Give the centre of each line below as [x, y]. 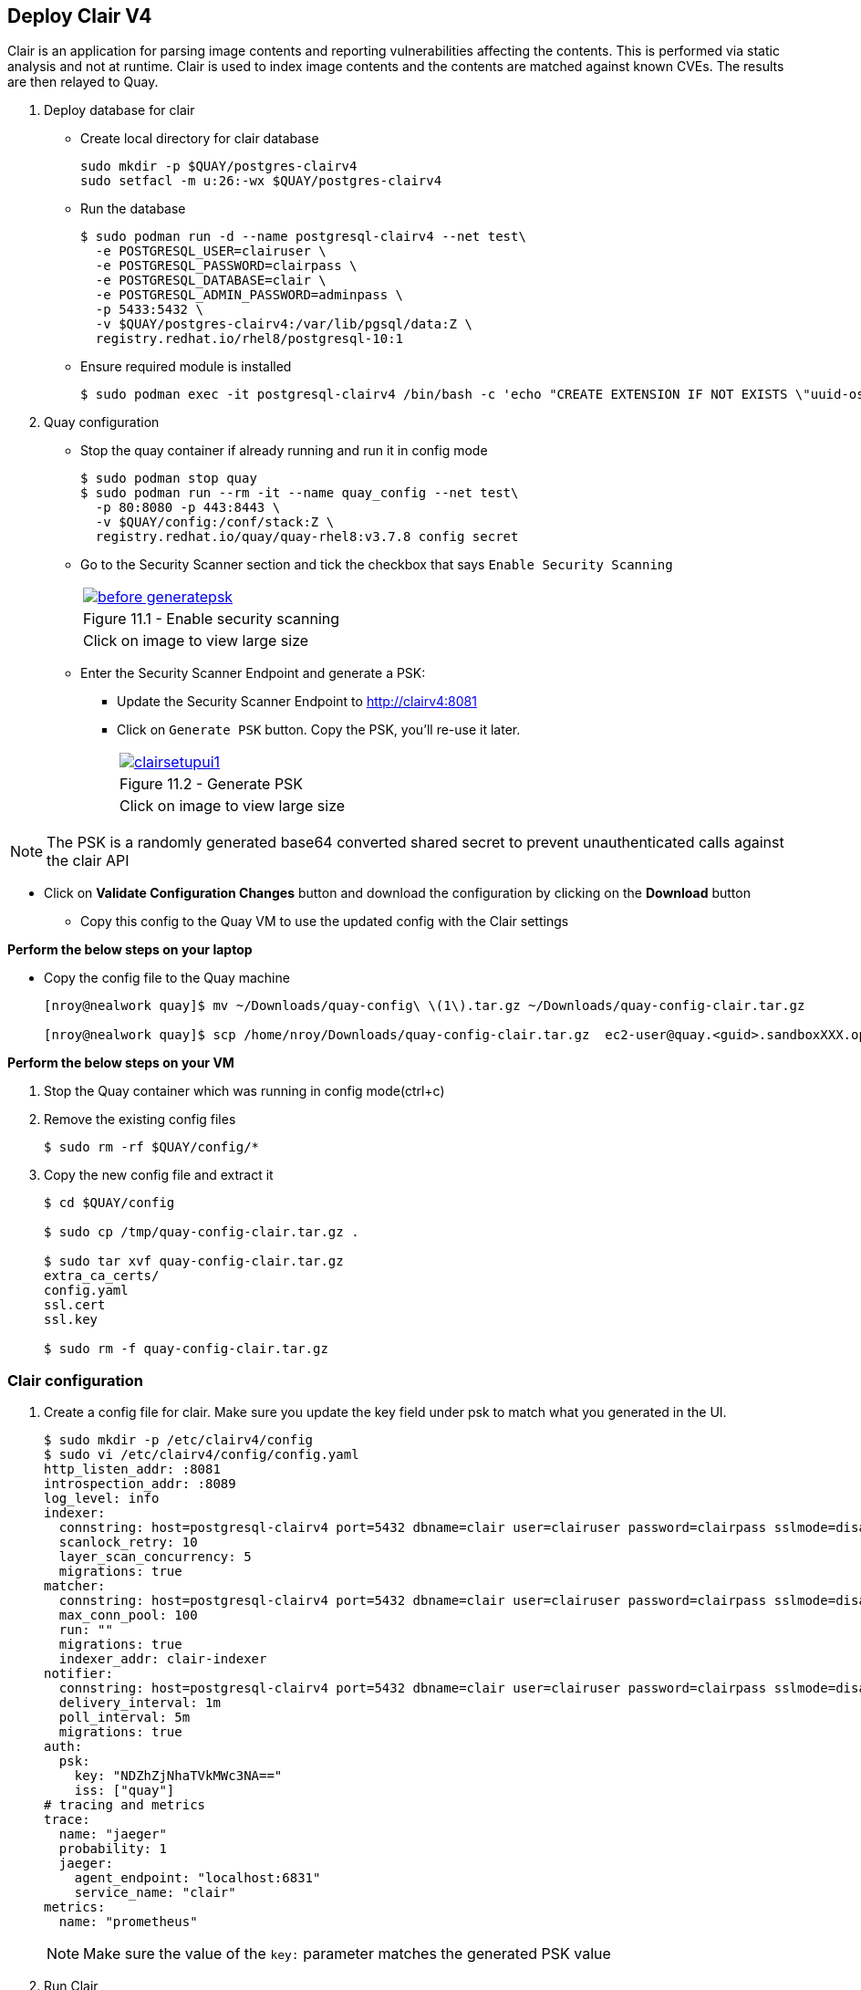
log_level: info [102, 1499]
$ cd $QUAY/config [109, 1203]
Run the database [133, 209]
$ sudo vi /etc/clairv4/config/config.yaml [202, 1455]
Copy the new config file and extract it [159, 1175]
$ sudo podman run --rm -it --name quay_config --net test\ [300, 493]
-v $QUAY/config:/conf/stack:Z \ [215, 522]
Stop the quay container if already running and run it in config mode [284, 451]
